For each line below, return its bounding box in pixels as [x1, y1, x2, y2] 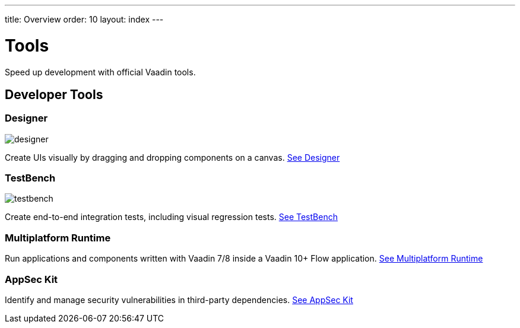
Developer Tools [5, 87, 103, 102]
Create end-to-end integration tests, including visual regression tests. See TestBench [5, 212, 338, 222]
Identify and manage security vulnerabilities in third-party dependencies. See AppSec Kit [5, 294, 353, 305]
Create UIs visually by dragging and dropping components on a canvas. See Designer [5, 152, 340, 163]
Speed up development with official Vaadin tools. [5, 66, 196, 77]
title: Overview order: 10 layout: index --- [5, 14, 164, 24]
